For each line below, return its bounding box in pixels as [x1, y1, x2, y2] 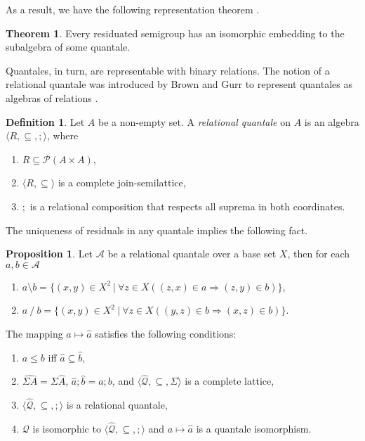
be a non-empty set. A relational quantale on [98, 114, 291, 129]
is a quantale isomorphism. [196, 421, 312, 435]
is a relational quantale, [66, 397, 168, 412]
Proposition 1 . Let [6, 246, 93, 261]
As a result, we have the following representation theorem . [6, 2, 260, 16]
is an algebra [304, 114, 359, 129]
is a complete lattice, [185, 373, 274, 388]
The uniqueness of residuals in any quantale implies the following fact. [6, 222, 308, 237]
